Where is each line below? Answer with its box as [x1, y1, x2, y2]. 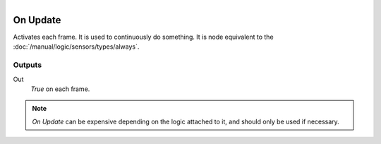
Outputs [13, 60, 42, 70]
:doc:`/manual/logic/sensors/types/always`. [13, 42, 140, 51]
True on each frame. [30, 85, 90, 93]
